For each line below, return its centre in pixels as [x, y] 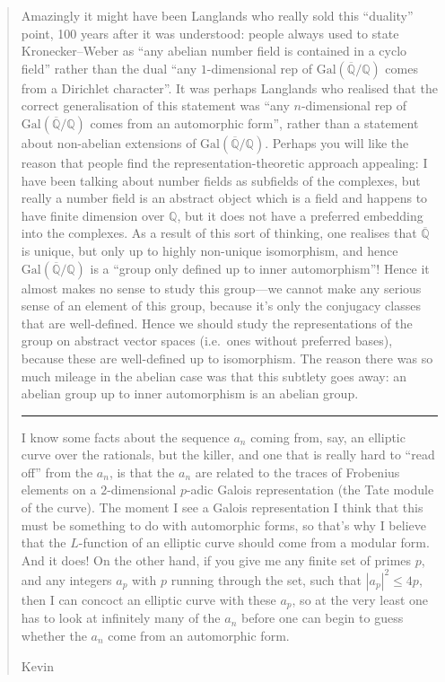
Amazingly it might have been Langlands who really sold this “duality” [217, 15]
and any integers [66, 579]
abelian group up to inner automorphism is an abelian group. [190, 393]
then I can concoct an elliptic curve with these [148, 599]
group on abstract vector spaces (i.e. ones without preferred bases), [207, 341]
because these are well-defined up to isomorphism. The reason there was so [227, 358]
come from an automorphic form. [199, 635]
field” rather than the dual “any [109, 68]
